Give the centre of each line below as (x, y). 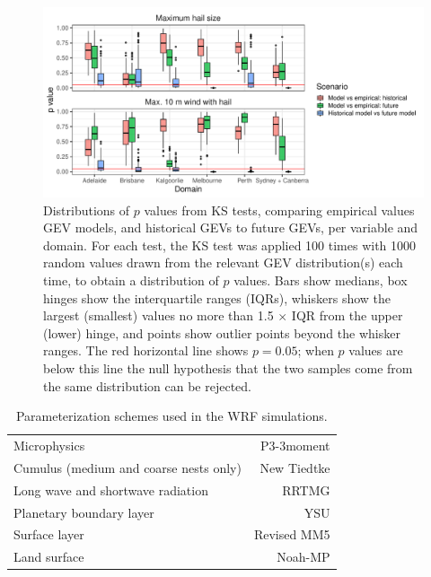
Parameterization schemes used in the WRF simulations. (172, 416)
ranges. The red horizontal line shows (146, 350)
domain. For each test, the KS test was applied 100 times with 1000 (230, 245)
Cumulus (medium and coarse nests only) (128, 467)
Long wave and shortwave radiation (111, 490)
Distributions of (87, 210)
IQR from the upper (347, 315)
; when (316, 350)
